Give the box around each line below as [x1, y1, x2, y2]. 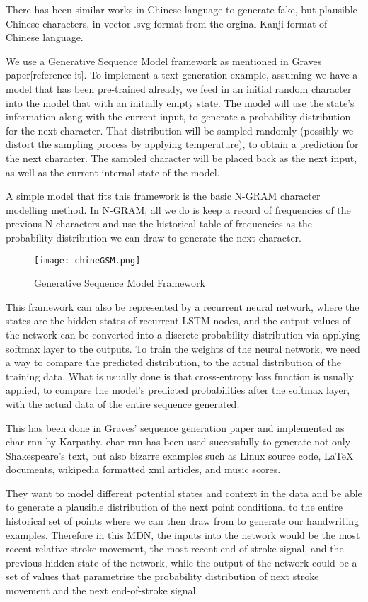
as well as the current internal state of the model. [6, 164, 220, 179]
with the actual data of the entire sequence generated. [6, 396, 240, 411]
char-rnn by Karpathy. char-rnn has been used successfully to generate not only [6, 434, 351, 449]
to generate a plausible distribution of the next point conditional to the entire [6, 499, 343, 514]
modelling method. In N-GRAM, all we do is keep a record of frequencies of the [6, 202, 351, 217]
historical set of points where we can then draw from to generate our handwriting [6, 513, 360, 528]
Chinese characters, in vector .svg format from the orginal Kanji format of [6, 16, 328, 30]
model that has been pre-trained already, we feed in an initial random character [6, 81, 352, 96]
